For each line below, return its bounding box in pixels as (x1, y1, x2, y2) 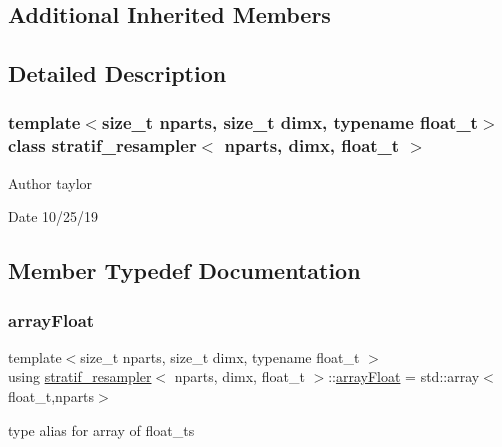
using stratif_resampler (8, 366, 152, 387)
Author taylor (8, 172, 93, 193)
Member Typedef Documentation (8, 255, 361, 286)
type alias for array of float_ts (8, 419, 195, 440)
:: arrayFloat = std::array (328, 366, 480, 387)
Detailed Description (8, 58, 227, 89)
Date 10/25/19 (8, 206, 99, 227)
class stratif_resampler (8, 133, 197, 158)
